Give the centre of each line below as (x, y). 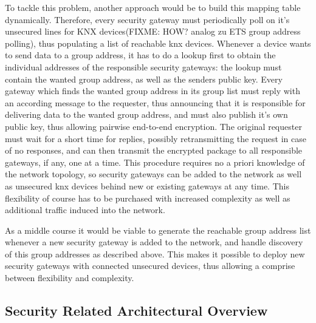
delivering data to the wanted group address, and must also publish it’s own (146, 114)
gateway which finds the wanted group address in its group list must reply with (153, 91)
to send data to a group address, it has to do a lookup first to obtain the (140, 55)
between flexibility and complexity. (70, 278)
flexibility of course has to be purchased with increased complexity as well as (148, 198)
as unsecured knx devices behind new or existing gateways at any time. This (147, 185)
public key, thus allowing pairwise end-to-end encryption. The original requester (153, 126)
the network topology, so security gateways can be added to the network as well (153, 174)
